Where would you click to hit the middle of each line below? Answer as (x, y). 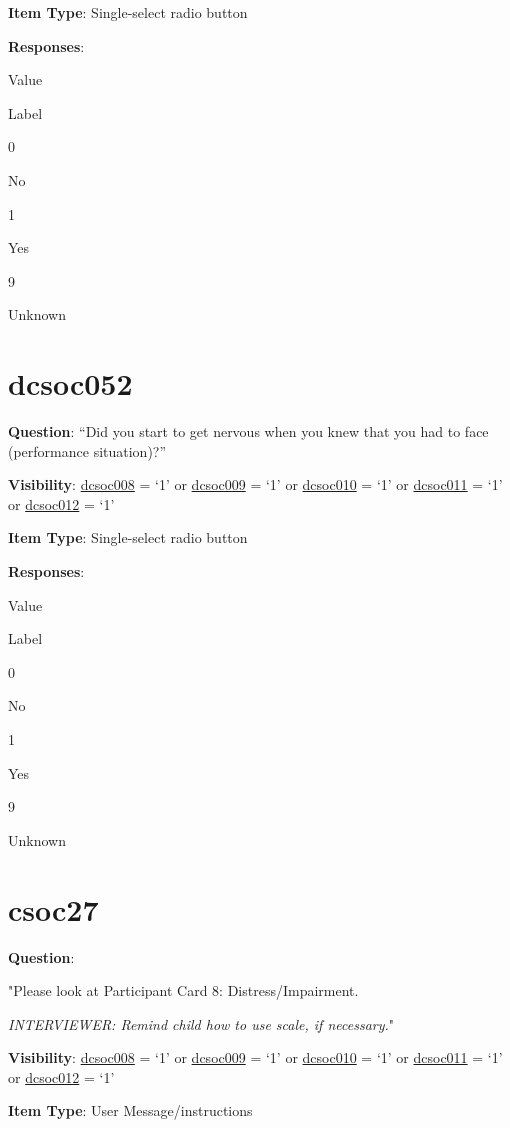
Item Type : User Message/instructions (130, 1110)
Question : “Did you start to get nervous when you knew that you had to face (248, 431)
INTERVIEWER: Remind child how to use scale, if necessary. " (201, 1023)
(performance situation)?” (87, 450)
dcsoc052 (70, 383)
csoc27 (53, 908)
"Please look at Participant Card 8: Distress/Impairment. (183, 990)
